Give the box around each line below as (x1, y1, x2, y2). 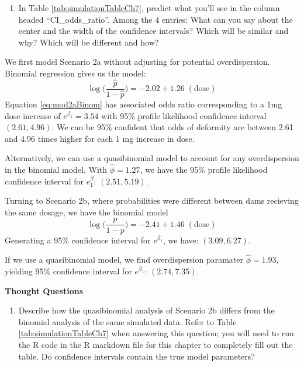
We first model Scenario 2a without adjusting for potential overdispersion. (5, 55, 270, 68)
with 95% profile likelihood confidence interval (101, 109, 267, 121)
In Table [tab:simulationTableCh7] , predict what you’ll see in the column (18, 2, 280, 13)
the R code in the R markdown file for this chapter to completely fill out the (18, 338, 293, 350)
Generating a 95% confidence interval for (5, 233, 151, 246)
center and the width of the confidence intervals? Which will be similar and (18, 25, 289, 37)
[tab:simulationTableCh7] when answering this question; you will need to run (18, 327, 294, 339)
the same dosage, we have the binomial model (5, 205, 168, 218)
